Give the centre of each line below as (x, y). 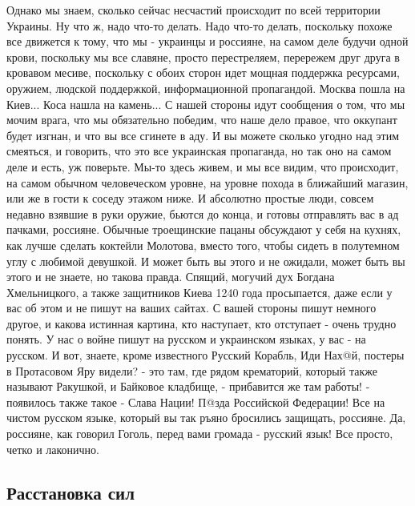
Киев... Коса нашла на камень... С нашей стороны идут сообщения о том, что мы (206, 104)
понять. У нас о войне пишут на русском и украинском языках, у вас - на (186, 339)
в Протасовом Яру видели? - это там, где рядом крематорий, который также (192, 370)
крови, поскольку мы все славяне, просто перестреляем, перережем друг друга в (203, 56)
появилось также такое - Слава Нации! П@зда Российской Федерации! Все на (196, 402)
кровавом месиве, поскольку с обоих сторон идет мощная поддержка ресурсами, (203, 72)
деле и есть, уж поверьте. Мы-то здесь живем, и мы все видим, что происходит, (203, 166)
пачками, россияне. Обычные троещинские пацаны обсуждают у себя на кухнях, (204, 229)
